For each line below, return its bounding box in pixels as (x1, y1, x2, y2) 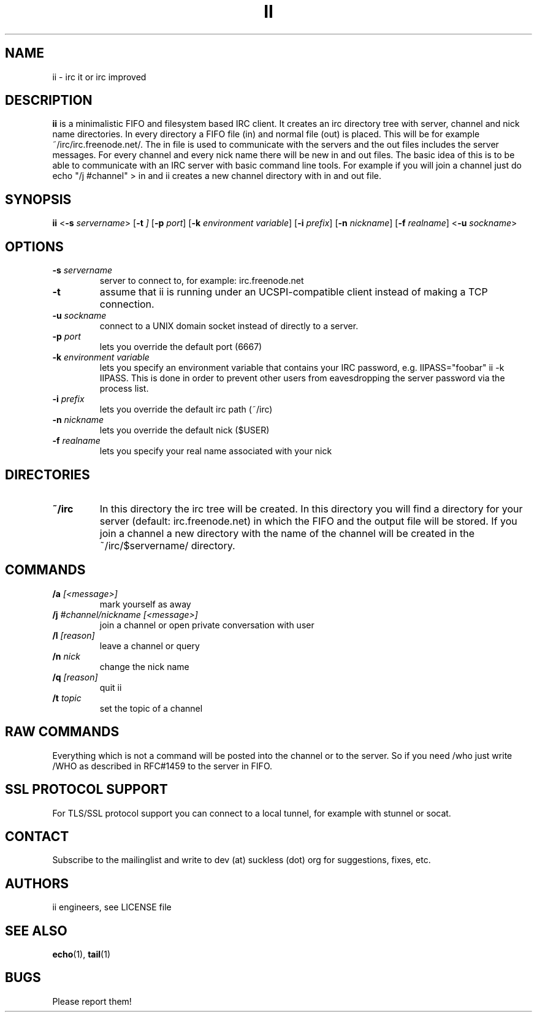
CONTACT (5, 828, 69, 844)
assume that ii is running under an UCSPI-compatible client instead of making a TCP (99, 286, 488, 299)
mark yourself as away (99, 598, 191, 609)
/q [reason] (52, 671, 98, 682)
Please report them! (52, 996, 132, 1007)
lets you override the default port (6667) (99, 341, 262, 352)
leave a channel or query (99, 640, 200, 651)
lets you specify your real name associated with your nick (99, 446, 332, 457)
